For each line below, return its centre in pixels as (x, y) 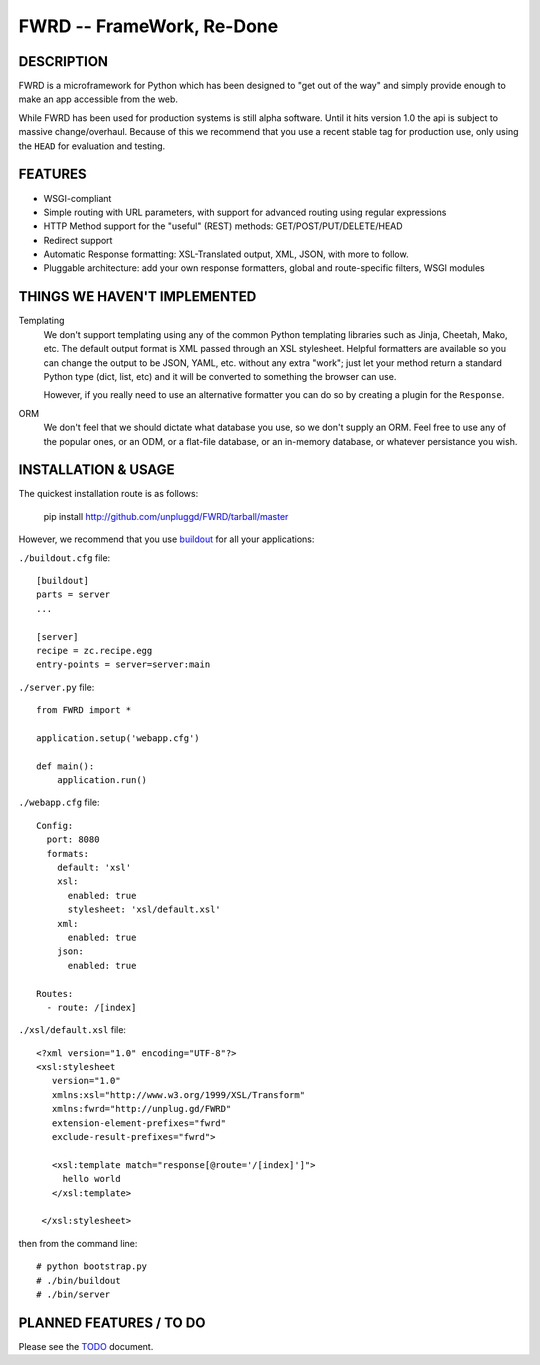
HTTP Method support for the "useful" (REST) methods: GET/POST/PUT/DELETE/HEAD (223, 226)
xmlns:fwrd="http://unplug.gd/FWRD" (141, 1109)
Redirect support (78, 240)
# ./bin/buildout (78, 1280)
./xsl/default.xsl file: (72, 1030)
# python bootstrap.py (92, 1266)
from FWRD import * (84, 710)
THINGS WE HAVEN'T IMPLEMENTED (137, 296)
